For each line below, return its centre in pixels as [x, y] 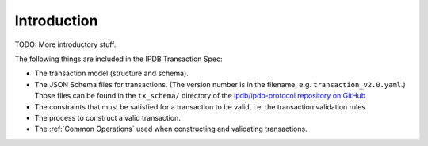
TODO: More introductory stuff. [65, 44]
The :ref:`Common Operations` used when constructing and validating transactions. [171, 129]
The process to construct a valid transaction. [108, 117]
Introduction [56, 21]
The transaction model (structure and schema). [112, 73]
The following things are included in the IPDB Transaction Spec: [118, 59]
